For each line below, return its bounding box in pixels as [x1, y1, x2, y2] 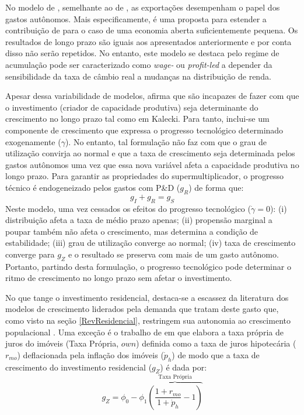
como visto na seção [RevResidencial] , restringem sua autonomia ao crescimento [5, 314, 291, 327]
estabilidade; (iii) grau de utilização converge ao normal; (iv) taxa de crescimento [5, 236, 296, 249]
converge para [5, 248, 55, 260]
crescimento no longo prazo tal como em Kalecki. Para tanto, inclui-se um [5, 112, 270, 125]
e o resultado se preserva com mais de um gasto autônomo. [68, 248, 279, 260]
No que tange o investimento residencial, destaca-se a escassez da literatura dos [5, 291, 289, 303]
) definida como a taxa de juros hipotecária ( [136, 337, 296, 349]
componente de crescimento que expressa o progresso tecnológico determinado [5, 124, 284, 136]
